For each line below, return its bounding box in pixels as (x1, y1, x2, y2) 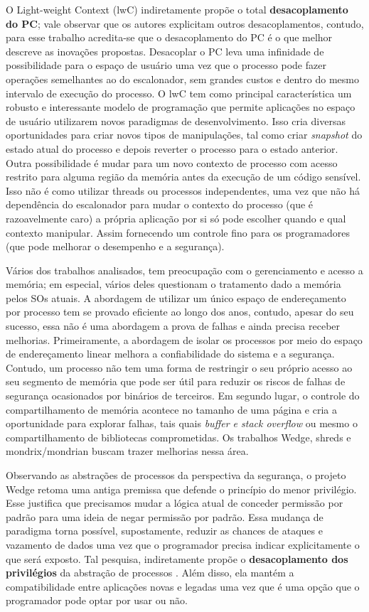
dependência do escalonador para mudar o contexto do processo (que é (6, 197, 314, 212)
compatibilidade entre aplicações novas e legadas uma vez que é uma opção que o (6, 579, 360, 594)
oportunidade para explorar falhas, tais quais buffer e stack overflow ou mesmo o (6, 416, 358, 431)
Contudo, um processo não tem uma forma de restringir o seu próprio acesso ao (6, 360, 353, 375)
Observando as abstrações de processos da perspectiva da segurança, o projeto (6, 468, 346, 482)
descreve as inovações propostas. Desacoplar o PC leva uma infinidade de (6, 43, 324, 58)
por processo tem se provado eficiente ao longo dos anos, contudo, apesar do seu (6, 304, 354, 319)
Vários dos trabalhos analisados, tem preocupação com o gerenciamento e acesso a (6, 262, 363, 277)
